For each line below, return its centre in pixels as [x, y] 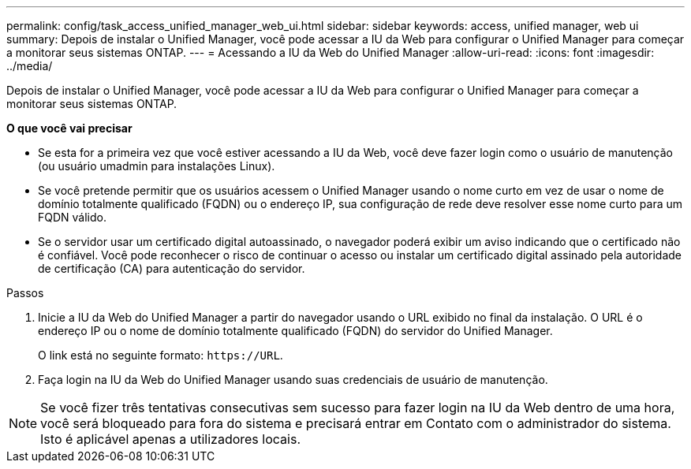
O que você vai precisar [69, 128]
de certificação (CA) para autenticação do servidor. [172, 268]
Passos [25, 293]
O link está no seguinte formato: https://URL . [161, 355]
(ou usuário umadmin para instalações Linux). [157, 166]
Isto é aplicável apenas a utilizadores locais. [170, 439]
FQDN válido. [73, 217]
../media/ [30, 66]
